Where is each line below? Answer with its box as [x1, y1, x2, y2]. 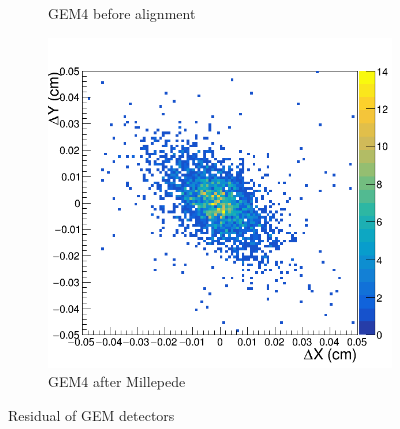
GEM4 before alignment [48, 3, 196, 23]
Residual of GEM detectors [8, 404, 175, 425]
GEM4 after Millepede [48, 371, 186, 392]
